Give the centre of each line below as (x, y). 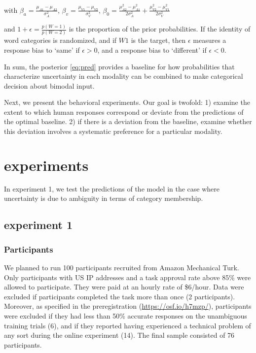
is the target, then (158, 40)
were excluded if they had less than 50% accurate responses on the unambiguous (126, 315)
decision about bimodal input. (49, 85)
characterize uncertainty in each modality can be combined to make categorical (124, 76)
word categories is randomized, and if (60, 40)
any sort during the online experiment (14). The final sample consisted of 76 (119, 335)
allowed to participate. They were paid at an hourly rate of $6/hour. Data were (124, 287)
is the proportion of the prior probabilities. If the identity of (160, 29)
